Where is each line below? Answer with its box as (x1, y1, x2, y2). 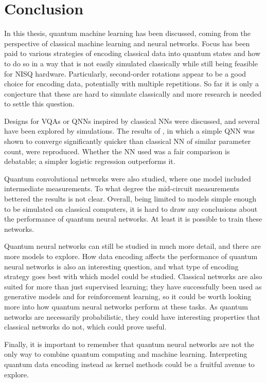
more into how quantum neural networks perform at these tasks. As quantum (4, 301, 248, 312)
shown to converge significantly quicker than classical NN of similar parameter (4, 136, 251, 147)
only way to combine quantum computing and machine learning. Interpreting (4, 349, 247, 359)
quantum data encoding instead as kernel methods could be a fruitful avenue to (4, 358, 255, 369)
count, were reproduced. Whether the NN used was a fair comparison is (4, 145, 230, 156)
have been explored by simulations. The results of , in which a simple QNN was (4, 125, 255, 136)
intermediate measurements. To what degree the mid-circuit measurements (4, 183, 239, 194)
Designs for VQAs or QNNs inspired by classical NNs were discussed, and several (4, 115, 260, 126)
